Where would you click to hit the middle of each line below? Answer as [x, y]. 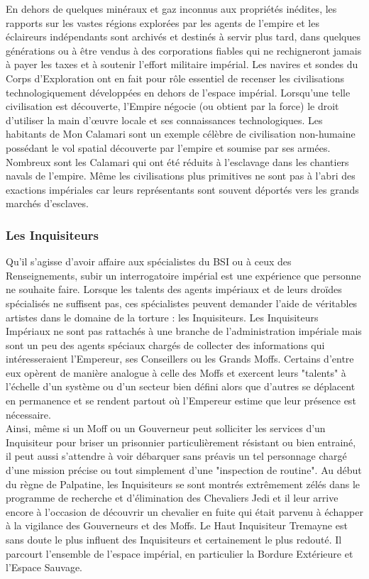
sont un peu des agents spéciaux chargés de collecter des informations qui [165, 344]
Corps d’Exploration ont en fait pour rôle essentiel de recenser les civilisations [175, 78]
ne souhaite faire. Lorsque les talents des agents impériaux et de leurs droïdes [174, 289]
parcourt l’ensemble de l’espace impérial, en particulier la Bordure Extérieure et [180, 553]
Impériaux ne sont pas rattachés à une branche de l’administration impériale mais [184, 331]
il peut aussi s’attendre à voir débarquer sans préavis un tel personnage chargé [176, 456]
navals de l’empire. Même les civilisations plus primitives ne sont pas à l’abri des [181, 176]
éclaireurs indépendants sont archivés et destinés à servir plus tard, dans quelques [183, 37]
